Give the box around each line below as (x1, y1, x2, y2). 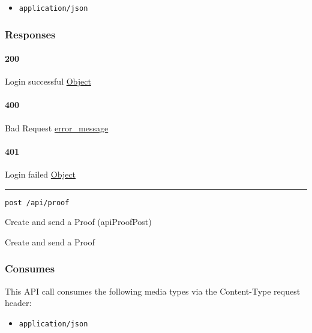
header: (5, 296, 32, 309)
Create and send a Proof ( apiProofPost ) (5, 215, 152, 228)
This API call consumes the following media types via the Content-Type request (5, 284, 301, 297)
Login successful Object (5, 75, 91, 88)
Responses (5, 26, 56, 41)
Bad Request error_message (5, 121, 109, 134)
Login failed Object (5, 168, 76, 181)
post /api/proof (5, 198, 70, 207)
